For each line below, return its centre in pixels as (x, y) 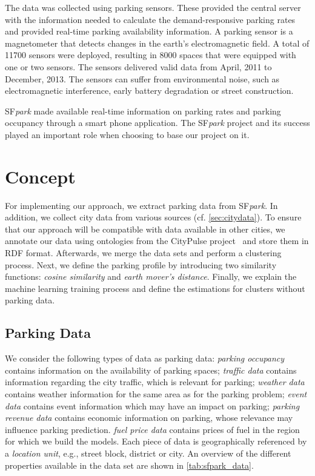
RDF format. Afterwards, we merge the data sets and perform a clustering (143, 253)
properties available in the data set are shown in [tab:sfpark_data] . (129, 465)
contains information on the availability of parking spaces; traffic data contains (151, 370)
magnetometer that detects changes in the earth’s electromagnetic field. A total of (157, 43)
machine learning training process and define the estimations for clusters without (155, 288)
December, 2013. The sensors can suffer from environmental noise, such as (142, 78)
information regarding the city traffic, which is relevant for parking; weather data (155, 382)
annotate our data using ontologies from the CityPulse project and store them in (157, 241)
